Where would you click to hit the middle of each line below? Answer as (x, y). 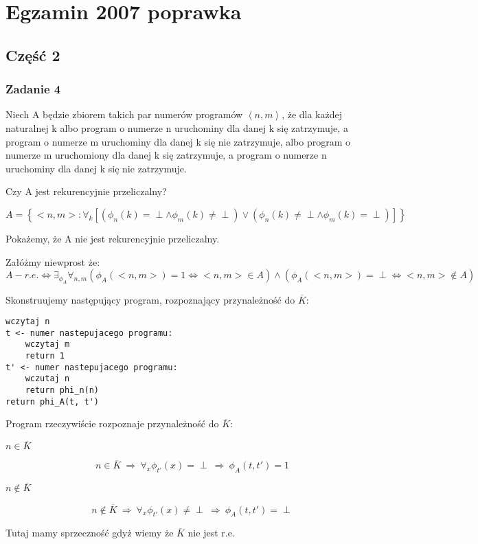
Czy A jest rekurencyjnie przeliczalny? (86, 191)
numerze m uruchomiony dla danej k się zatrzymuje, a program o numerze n (166, 155)
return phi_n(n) (62, 390)
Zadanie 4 (33, 89)
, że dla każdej (312, 114)
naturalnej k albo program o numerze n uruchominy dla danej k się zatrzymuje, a (177, 127)
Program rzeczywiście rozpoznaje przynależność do (112, 423)
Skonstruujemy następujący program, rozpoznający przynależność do (150, 299)
